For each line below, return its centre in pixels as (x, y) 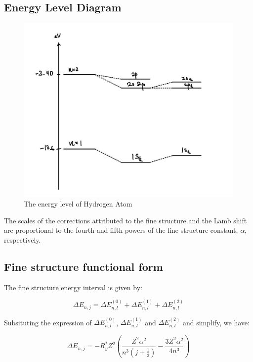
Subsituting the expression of (48, 322)
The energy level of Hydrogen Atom (78, 204)
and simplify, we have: (216, 322)
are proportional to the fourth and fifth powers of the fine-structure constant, (121, 230)
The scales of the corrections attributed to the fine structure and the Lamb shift (126, 220)
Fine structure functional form (84, 266)
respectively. (22, 239)
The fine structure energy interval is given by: (73, 287)
